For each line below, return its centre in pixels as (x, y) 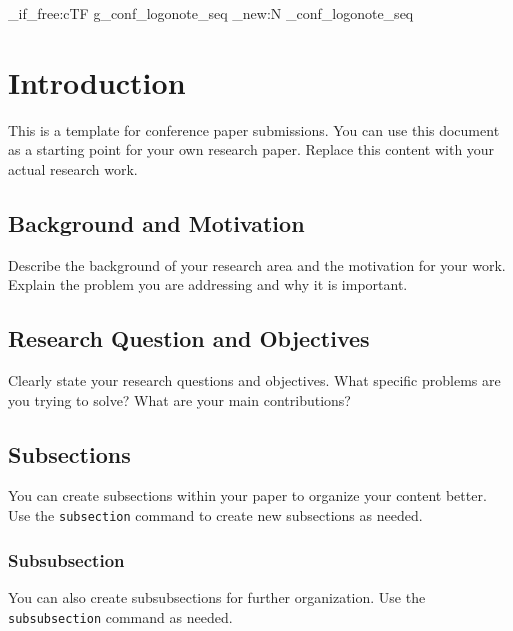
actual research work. (73, 168)
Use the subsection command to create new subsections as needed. (215, 515)
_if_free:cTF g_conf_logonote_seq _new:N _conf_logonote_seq (211, 13)
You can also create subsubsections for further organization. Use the (217, 596)
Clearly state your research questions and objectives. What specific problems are (254, 380)
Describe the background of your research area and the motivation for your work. (257, 264)
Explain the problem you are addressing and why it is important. (208, 284)
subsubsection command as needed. (120, 616)
